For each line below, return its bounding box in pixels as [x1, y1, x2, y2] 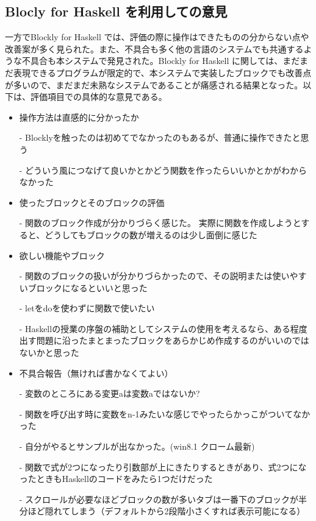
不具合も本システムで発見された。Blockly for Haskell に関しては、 [21, 54, 283, 67]
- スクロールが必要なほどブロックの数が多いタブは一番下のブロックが [19, 492, 299, 505]
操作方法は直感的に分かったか [19, 110, 139, 123]
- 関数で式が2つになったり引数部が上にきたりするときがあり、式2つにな [19, 460, 307, 473]
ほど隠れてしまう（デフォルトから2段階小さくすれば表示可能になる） [27, 505, 306, 517]
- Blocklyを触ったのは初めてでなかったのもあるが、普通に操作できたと [19, 131, 301, 144]
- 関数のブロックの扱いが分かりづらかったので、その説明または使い [19, 269, 290, 282]
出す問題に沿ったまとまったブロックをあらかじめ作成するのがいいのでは [19, 334, 309, 347]
